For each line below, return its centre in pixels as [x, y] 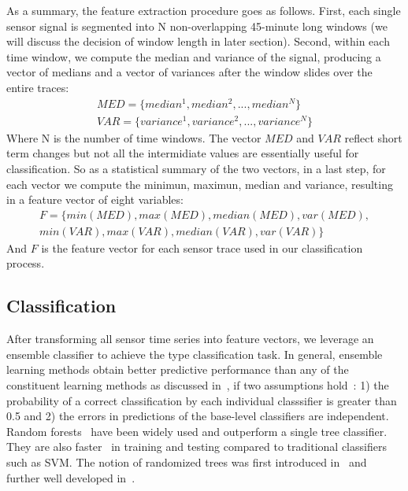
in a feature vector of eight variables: [95, 199]
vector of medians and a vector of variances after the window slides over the [189, 72]
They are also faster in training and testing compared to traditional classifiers [197, 447]
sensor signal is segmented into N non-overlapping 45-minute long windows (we [197, 26]
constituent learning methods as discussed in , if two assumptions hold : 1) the [198, 384]
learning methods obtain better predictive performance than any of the [178, 369]
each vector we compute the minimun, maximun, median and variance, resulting [200, 184]
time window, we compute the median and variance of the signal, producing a [194, 56]
